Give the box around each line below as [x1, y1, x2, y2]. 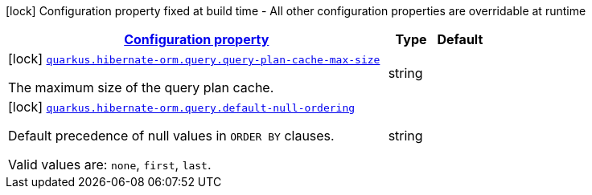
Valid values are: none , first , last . [8, 156, 212, 173]
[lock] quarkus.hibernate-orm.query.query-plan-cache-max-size [8, 51, 380, 67]
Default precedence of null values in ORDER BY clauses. [8, 128, 335, 144]
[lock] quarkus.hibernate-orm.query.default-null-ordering [8, 99, 356, 115]
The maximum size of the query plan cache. [8, 79, 274, 95]
